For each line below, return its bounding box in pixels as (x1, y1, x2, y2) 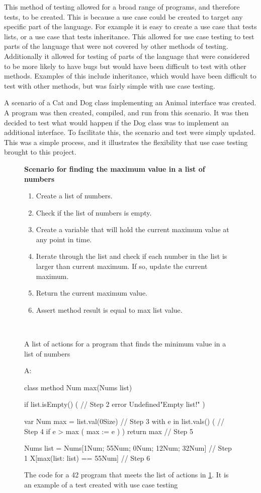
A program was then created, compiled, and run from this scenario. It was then (4, 107, 249, 117)
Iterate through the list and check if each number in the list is (36, 251, 227, 261)
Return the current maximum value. (36, 288, 147, 298)
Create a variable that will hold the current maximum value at (36, 224, 229, 235)
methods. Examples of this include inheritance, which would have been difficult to (4, 71, 256, 81)
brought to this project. (4, 147, 76, 157)
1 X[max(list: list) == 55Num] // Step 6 (24, 452, 150, 463)
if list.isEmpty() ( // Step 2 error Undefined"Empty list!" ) (24, 399, 205, 409)
